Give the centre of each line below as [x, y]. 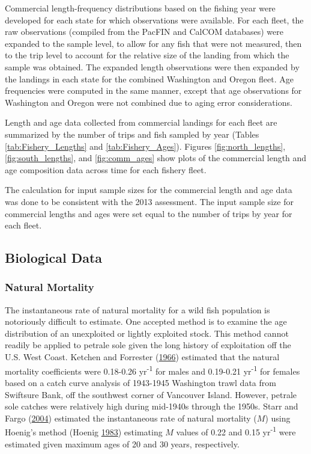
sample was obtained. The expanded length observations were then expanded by [152, 66]
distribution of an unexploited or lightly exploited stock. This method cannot [147, 333]
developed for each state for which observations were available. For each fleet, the [154, 20]
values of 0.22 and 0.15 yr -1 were [236, 431]
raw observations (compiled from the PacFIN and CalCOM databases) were [144, 32]
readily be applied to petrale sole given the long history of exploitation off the [148, 345]
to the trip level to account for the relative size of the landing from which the [147, 55]
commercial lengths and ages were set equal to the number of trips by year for [149, 213]
